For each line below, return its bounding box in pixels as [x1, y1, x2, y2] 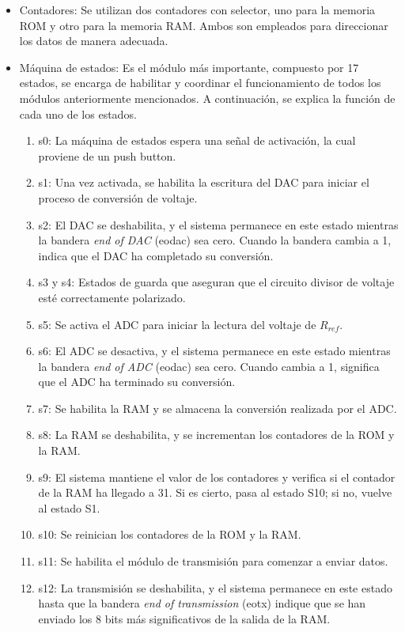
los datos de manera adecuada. [19, 32, 168, 49]
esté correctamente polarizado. [38, 289, 186, 305]
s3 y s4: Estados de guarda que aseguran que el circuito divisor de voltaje [38, 274, 395, 290]
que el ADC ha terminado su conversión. [38, 373, 236, 390]
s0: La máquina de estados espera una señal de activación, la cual [38, 132, 356, 149]
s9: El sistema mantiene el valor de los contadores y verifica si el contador [38, 468, 396, 485]
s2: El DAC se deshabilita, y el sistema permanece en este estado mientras [38, 216, 399, 233]
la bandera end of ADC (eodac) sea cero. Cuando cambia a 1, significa [38, 358, 380, 374]
